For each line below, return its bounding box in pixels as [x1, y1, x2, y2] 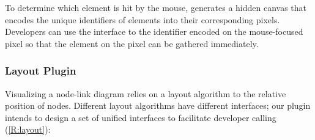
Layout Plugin [5, 63, 76, 78]
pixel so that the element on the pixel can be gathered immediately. [5, 37, 259, 50]
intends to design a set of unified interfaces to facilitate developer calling [5, 111, 276, 123]
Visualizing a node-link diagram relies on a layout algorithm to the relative [5, 87, 286, 100]
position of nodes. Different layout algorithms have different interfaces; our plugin [5, 99, 311, 112]
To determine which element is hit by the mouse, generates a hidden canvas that [5, 1, 307, 13]
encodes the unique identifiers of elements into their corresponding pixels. [5, 13, 280, 26]
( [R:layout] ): [5, 123, 51, 136]
